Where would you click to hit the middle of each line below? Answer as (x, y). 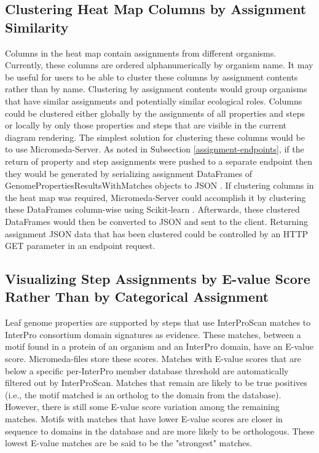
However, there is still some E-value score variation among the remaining (142, 407)
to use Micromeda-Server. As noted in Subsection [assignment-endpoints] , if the (155, 149)
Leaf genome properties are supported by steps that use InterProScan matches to (158, 322)
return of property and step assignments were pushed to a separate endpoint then (159, 161)
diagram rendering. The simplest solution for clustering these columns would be (155, 137)
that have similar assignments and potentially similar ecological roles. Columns (154, 100)
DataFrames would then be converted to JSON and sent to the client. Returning (156, 221)
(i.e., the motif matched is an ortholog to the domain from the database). (143, 394)
